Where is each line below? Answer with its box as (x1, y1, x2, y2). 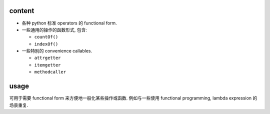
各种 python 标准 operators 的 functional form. (21, 20, 117, 26)
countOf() (34, 34, 58, 40)
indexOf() (34, 41, 58, 47)
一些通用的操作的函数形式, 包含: (21, 26, 87, 32)
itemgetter (34, 62, 61, 67)
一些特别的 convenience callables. (21, 48, 92, 54)
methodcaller (34, 69, 66, 75)
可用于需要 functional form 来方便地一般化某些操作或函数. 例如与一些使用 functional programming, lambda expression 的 (9, 95, 257, 101)
